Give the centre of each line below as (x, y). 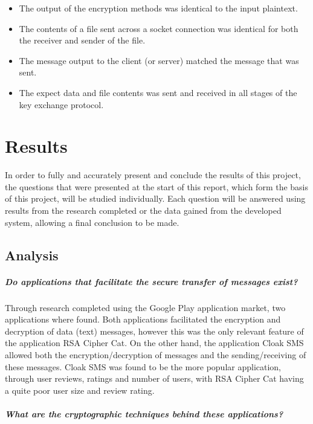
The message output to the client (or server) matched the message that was (159, 60)
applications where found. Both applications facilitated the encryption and (143, 319)
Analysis (32, 255)
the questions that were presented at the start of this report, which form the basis (157, 186)
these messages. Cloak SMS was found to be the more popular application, (143, 366)
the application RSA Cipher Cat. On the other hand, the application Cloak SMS (154, 343)
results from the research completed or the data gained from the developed (143, 210)
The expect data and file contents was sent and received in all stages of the (158, 92)
